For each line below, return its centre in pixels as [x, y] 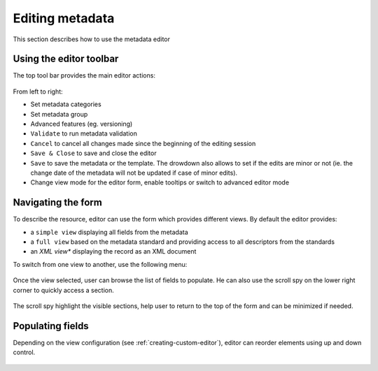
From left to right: [38, 92]
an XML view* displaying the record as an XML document [113, 252]
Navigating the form [58, 203]
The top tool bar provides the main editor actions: [84, 75]
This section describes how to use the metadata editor [92, 39]
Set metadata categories [66, 104]
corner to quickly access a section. [64, 290]
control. [24, 352]
